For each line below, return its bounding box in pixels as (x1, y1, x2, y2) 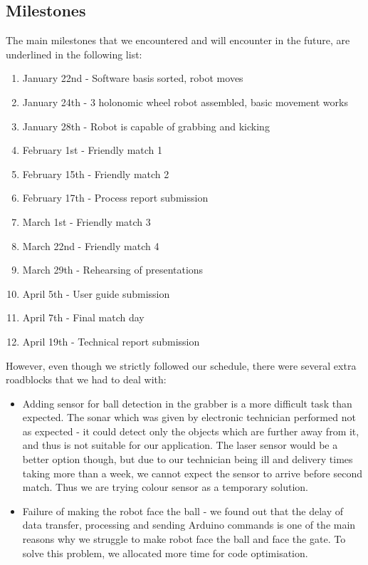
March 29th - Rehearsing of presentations (22, 262, 204, 277)
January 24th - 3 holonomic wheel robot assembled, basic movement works (22, 94, 348, 109)
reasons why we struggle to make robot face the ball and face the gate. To (22, 532, 346, 546)
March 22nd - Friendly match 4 (22, 238, 159, 253)
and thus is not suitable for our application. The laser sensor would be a (22, 437, 338, 452)
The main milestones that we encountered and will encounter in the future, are (6, 33, 350, 48)
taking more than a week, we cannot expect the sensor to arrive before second (22, 465, 362, 480)
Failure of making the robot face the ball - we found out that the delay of (22, 503, 344, 518)
